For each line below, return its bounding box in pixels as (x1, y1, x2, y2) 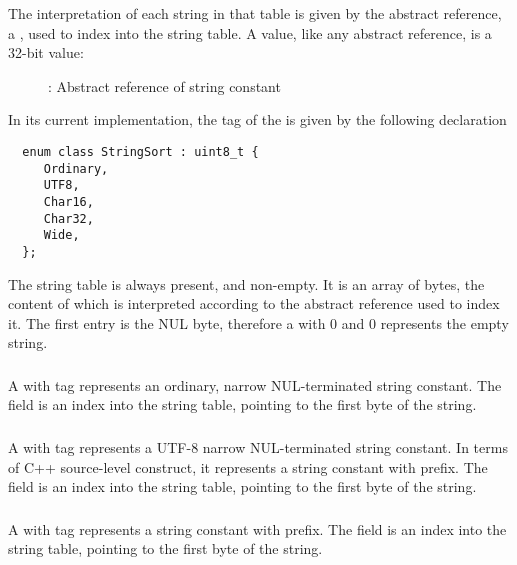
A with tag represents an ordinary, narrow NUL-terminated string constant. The (8, 374, 502, 395)
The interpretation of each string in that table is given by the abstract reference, (8, 3, 502, 23)
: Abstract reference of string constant (48, 75, 281, 96)
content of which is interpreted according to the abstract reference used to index (8, 293, 500, 314)
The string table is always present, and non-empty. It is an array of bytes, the (8, 273, 485, 294)
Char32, (43, 211, 94, 226)
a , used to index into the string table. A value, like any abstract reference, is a (8, 22, 492, 43)
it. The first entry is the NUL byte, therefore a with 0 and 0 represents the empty (8, 312, 509, 333)
